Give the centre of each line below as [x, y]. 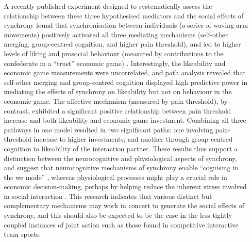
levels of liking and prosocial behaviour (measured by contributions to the [114, 53]
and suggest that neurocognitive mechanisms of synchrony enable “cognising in [121, 168]
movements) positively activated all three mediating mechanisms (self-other [116, 34]
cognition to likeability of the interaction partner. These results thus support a [121, 148]
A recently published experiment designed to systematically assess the [108, 6]
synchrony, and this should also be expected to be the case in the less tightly [118, 215]
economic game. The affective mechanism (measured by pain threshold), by [116, 101]
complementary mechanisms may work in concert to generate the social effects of [124, 205]
